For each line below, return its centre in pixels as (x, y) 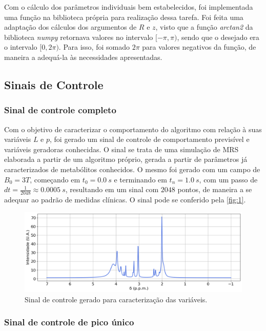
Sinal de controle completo (60, 110)
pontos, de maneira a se (215, 189)
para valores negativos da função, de (199, 47)
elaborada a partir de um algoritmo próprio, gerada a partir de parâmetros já (126, 159)
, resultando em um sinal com (112, 189)
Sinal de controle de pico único (69, 322)
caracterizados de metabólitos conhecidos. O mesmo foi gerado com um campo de (132, 169)
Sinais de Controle (54, 84)
